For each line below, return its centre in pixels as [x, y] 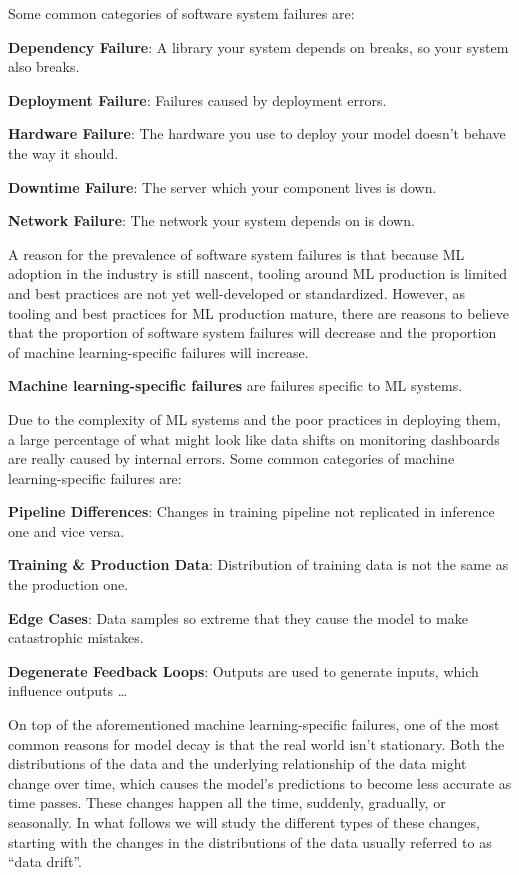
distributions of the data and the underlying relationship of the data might [237, 763]
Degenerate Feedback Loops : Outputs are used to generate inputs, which [243, 670]
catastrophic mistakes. [76, 637]
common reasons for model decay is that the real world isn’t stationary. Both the [256, 743]
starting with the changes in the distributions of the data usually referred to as [250, 841]
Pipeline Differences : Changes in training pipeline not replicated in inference [251, 511]
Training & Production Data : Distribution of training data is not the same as [258, 564]
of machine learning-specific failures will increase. [158, 351]
